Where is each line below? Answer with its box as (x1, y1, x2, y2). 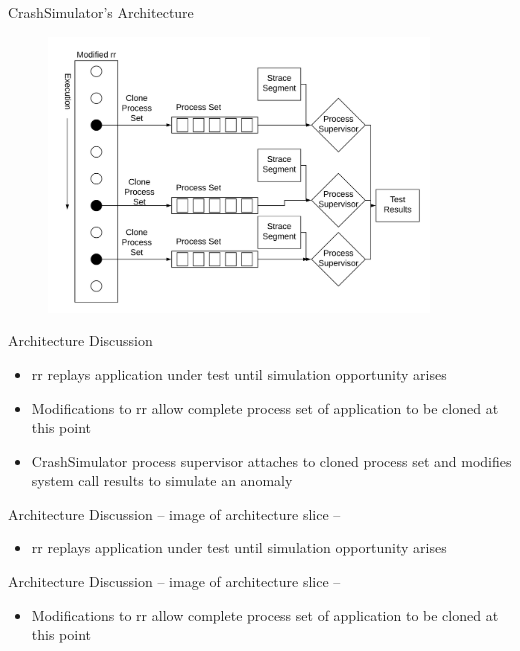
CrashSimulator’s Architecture (8, 2, 194, 22)
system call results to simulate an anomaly (31, 470, 293, 491)
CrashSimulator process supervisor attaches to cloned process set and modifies (31, 450, 512, 471)
